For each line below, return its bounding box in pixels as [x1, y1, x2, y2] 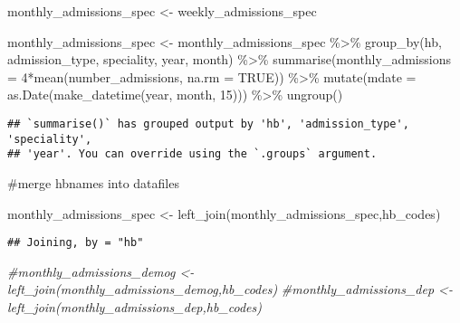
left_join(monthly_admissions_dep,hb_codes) [7, 297, 262, 316]
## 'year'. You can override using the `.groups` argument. [7, 147, 378, 161]
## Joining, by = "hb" [7, 236, 144, 250]
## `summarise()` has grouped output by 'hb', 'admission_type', [7, 117, 409, 130]
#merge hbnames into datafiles [7, 173, 179, 192]
